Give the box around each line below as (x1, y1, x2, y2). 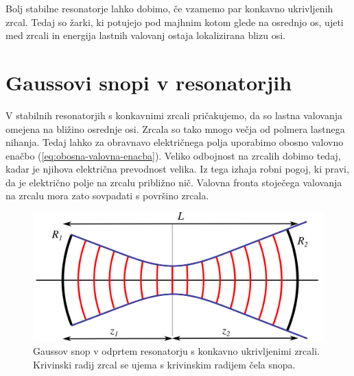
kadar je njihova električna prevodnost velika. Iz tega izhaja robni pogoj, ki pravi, (5, 162, 349, 176)
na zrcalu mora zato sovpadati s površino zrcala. (5, 188, 209, 203)
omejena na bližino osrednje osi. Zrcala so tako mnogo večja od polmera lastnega (5, 121, 345, 136)
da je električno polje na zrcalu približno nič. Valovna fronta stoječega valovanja (5, 175, 342, 189)
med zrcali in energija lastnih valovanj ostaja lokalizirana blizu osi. (5, 28, 285, 42)
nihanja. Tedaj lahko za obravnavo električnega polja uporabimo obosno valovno (5, 135, 344, 149)
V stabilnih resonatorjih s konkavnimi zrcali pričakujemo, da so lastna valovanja (5, 108, 342, 122)
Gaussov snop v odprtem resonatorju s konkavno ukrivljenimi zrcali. (33, 344, 320, 358)
